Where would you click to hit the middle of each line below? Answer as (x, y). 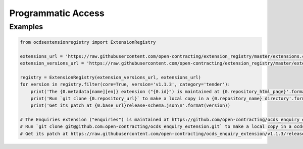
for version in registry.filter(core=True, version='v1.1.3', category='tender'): (125, 85)
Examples (26, 27)
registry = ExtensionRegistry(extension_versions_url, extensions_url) (111, 77)
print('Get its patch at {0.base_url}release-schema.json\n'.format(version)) (131, 105)
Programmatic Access (57, 13)
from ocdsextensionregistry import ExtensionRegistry (88, 42)
